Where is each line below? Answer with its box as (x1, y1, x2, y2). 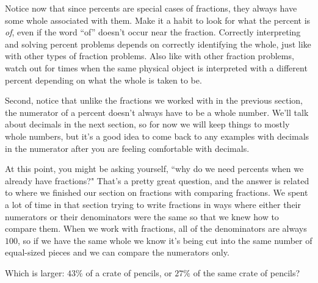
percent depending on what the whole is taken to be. (5, 73, 202, 86)
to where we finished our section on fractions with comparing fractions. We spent (5, 186, 308, 199)
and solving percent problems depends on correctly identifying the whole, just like (5, 37, 311, 50)
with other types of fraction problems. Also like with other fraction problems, (5, 49, 294, 62)
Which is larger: (5, 266, 65, 279)
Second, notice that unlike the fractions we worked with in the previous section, (5, 94, 303, 107)
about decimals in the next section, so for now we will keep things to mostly (5, 118, 290, 131)
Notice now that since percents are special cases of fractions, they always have (5, 2, 297, 14)
